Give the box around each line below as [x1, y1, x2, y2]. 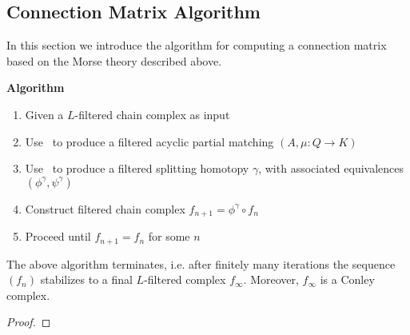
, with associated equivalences [258, 160, 404, 177]
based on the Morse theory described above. [6, 52, 222, 69]
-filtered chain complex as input [74, 106, 230, 122]
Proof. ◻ [6, 313, 51, 330]
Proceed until [25, 228, 91, 245]
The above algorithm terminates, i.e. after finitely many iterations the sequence [6, 255, 396, 272]
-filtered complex [144, 271, 226, 288]
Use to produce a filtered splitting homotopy [25, 160, 249, 177]
